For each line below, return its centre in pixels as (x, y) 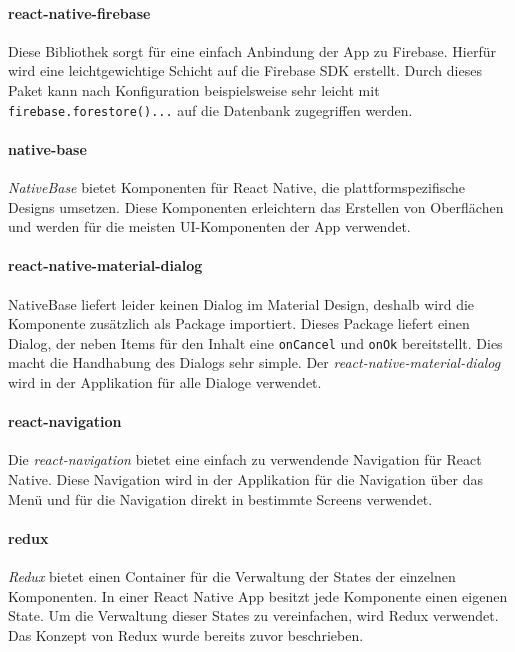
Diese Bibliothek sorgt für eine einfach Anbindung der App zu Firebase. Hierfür (252, 50)
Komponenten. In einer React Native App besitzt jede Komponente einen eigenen (258, 595)
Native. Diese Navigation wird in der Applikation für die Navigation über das (246, 479)
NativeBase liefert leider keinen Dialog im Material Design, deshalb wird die (241, 303)
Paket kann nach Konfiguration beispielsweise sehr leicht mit (194, 89)
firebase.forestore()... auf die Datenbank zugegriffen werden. (210, 109)
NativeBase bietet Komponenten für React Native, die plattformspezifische (237, 187)
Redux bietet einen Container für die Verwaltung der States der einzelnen (232, 576)
